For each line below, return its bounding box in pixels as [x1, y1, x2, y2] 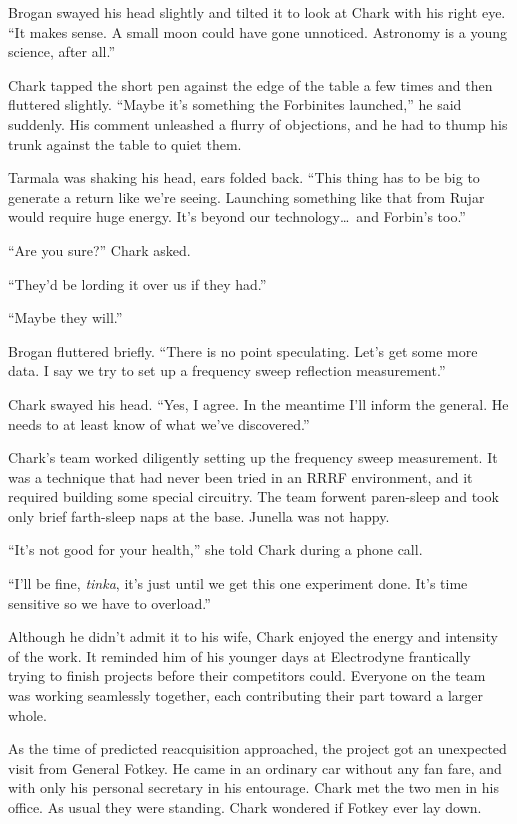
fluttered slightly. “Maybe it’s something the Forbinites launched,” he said [8, 94, 462, 115]
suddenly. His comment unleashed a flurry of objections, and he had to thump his [8, 113, 508, 134]
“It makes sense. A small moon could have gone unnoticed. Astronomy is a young [8, 21, 507, 42]
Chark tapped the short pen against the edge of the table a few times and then [8, 74, 493, 95]
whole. [8, 704, 47, 725]
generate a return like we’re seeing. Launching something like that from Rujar [8, 186, 485, 207]
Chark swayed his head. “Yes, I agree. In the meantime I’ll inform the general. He [8, 393, 509, 414]
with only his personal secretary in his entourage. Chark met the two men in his [8, 777, 499, 798]
